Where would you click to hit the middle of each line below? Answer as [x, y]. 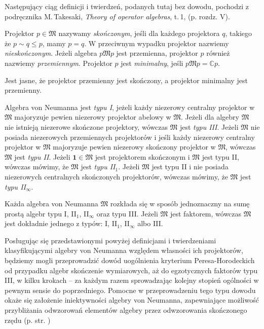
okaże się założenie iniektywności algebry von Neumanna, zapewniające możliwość [132, 300]
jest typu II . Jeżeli [42, 156]
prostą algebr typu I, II [41, 213]
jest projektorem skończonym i [142, 156]
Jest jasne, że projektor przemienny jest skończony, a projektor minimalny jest [126, 80]
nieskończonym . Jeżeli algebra [51, 53]
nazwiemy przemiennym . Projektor [59, 63]
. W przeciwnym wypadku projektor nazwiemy [157, 43]
